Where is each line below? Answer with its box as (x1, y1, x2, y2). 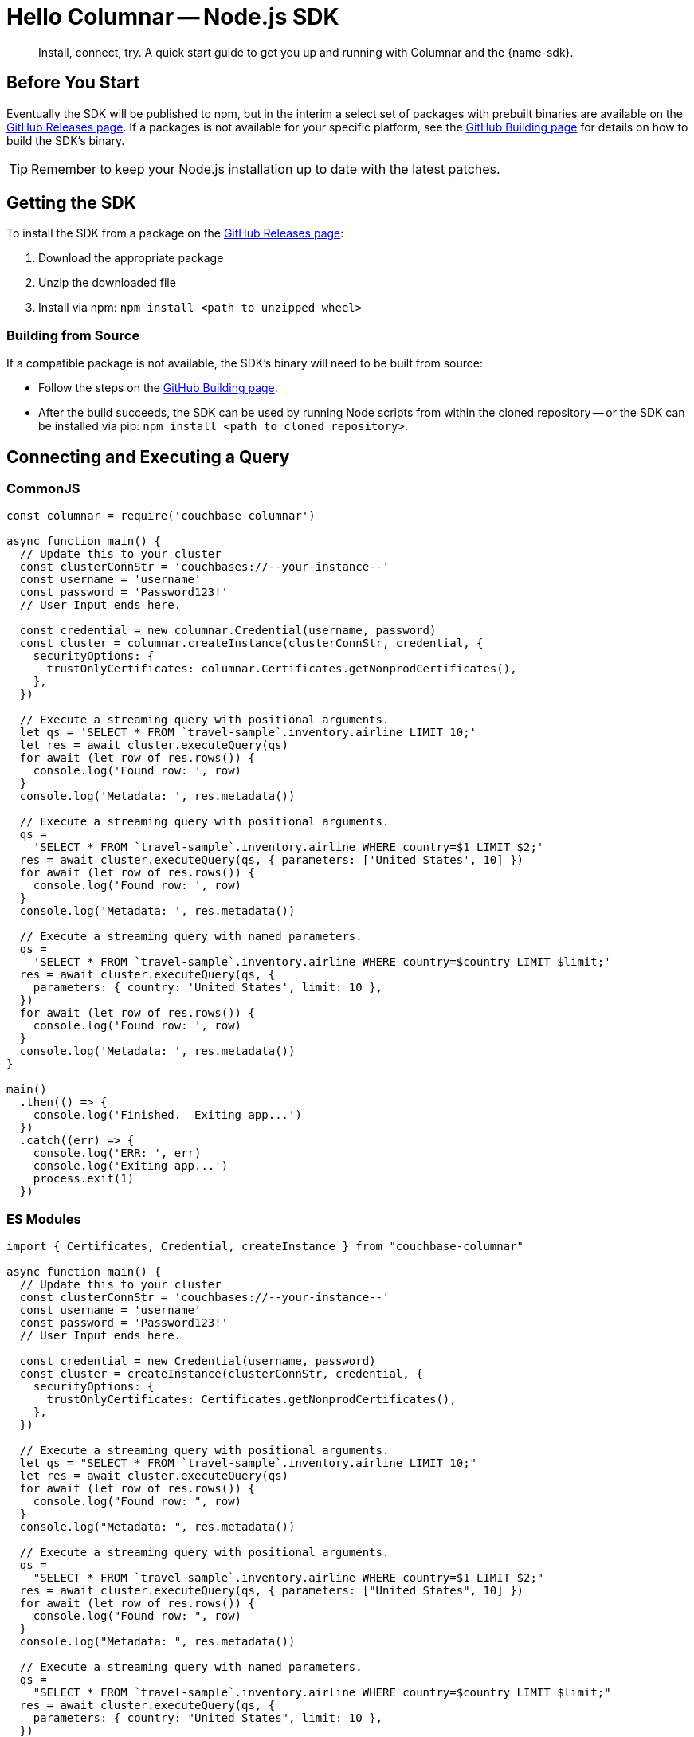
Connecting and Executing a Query (6, 446, 290, 467)
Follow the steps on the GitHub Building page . (38, 381, 278, 395)
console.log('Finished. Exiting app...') (33, 1108, 302, 1122)
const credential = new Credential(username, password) (19, 1355, 376, 1368)
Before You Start (6, 73, 140, 93)
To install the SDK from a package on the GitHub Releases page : (6, 226, 344, 241)
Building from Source (6, 327, 140, 343)
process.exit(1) (33, 1172, 135, 1186)
